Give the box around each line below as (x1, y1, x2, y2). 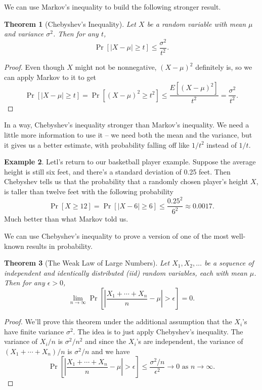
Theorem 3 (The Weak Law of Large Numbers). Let (4, 257, 170, 268)
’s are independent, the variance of (136, 336, 243, 346)
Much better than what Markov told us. (4, 213, 128, 224)
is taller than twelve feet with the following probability (4, 186, 174, 196)
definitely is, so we (195, 62, 252, 72)
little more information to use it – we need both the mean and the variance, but (4, 129, 252, 140)
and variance (4, 28, 44, 39)
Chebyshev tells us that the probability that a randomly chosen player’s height (4, 176, 248, 187)
